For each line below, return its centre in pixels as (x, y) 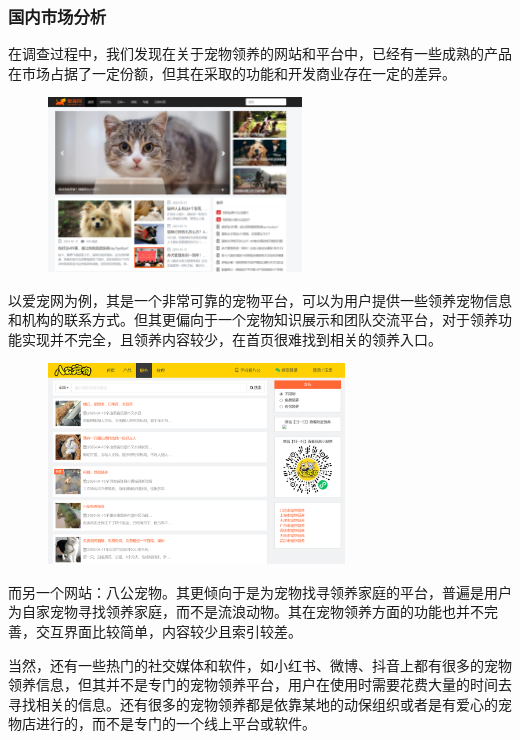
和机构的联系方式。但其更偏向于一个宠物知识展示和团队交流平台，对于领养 (253, 319)
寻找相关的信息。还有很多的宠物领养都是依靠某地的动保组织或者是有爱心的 (253, 703)
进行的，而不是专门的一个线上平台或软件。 (175, 723)
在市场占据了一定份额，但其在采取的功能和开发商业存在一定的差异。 (232, 72)
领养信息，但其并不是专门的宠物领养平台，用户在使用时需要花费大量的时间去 (260, 684)
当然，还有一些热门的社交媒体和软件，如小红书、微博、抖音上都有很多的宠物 (260, 664)
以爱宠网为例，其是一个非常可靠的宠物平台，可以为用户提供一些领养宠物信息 (260, 299)
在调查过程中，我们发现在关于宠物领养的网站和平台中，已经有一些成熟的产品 (260, 53)
